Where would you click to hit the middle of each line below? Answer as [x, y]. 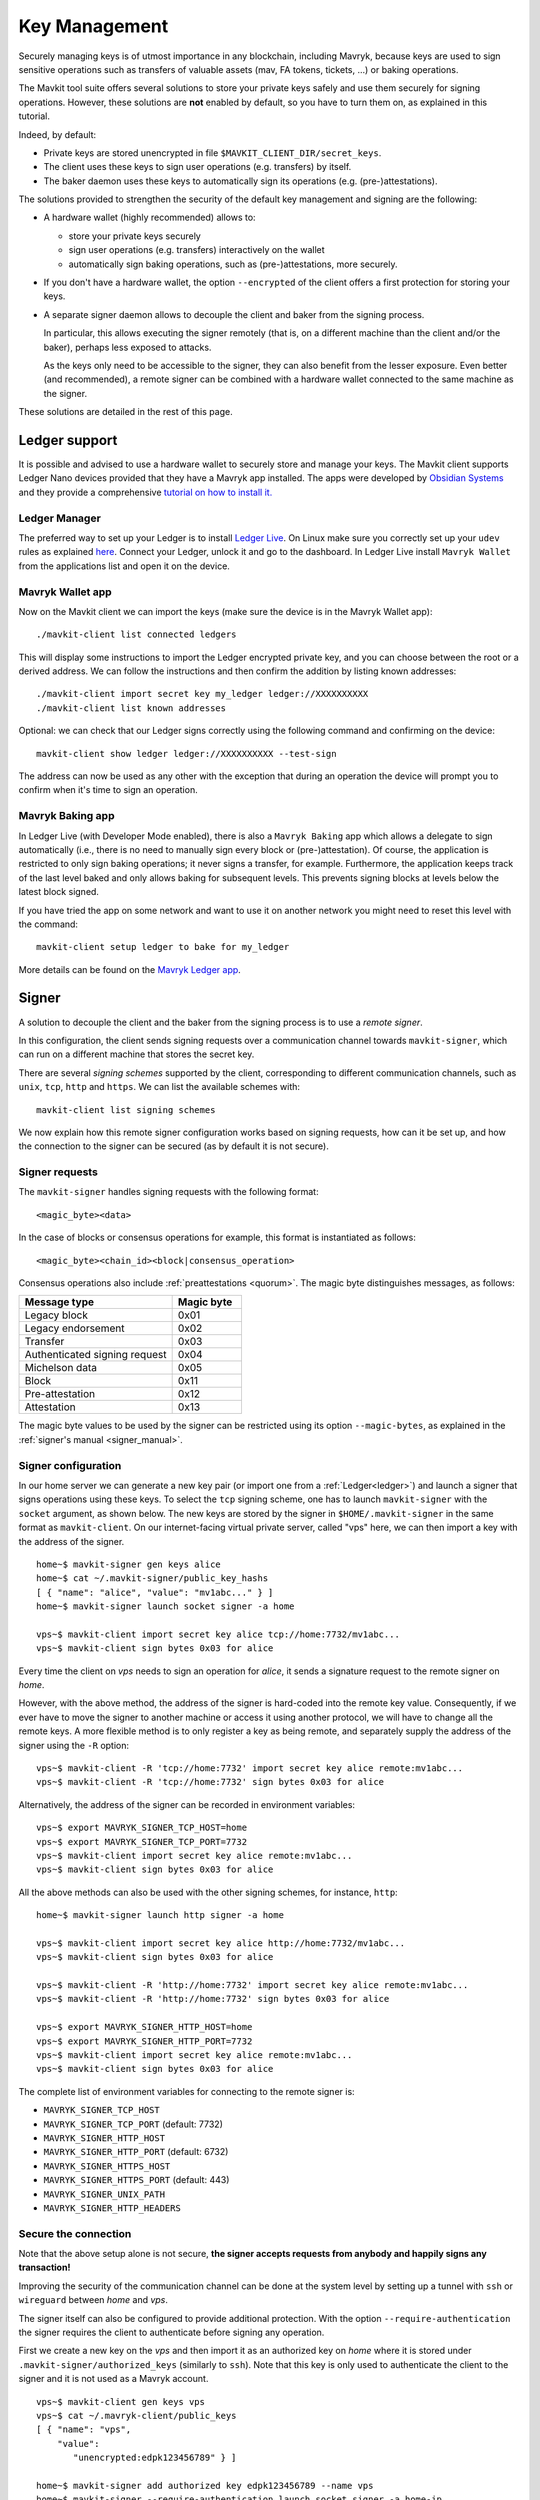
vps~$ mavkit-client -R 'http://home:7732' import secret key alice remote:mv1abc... [252, 1985]
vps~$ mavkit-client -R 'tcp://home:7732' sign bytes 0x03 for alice [210, 1782]
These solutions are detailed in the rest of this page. [126, 412]
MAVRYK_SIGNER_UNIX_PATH [104, 2194]
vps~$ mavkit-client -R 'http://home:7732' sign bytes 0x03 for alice [213, 1999]
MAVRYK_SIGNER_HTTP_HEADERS [112, 2208]
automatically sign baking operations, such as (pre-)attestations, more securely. [233, 264]
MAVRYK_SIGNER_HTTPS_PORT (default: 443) [136, 2180]
